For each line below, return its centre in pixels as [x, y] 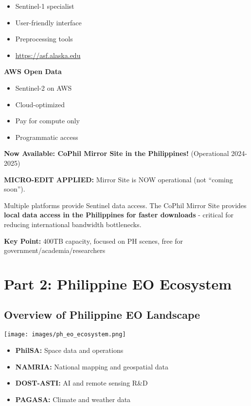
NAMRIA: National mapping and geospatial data [92, 366]
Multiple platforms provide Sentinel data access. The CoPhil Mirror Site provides [125, 205]
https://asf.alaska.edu [48, 55]
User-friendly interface [48, 22]
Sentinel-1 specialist [45, 6]
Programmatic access [47, 137]
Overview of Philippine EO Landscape [102, 315]
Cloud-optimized [40, 104]
